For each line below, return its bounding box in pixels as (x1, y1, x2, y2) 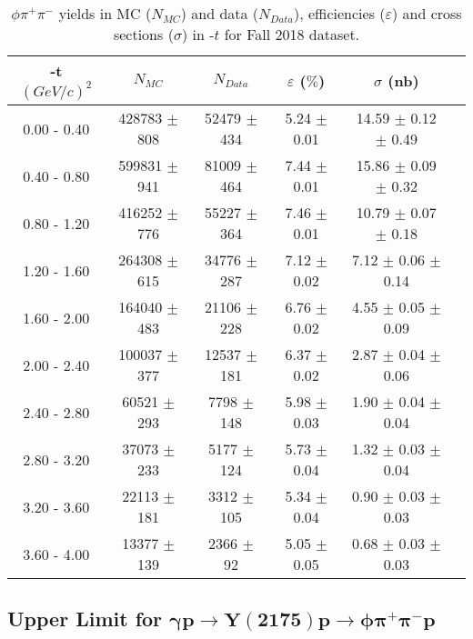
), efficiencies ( (294, 3, 386, 24)
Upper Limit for (7, 604, 163, 633)
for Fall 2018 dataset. (224, 24, 360, 45)
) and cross (391, 3, 462, 24)
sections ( (113, 24, 174, 45)
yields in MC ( (58, 3, 152, 24)
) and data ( (180, 3, 259, 24)
